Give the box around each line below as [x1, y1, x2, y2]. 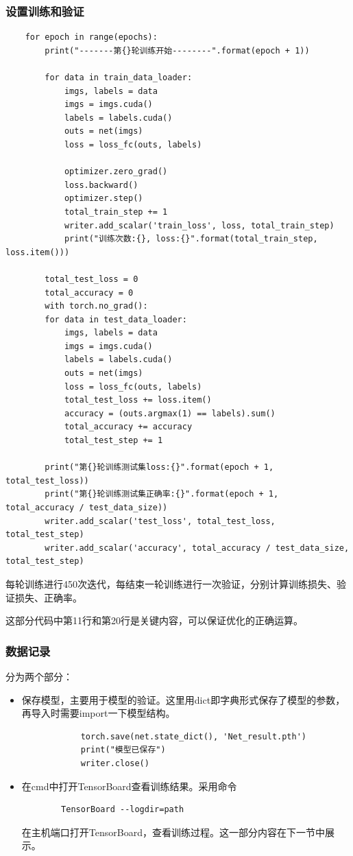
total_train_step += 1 [64, 206, 168, 217]
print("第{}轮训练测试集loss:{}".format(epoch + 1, [45, 462, 274, 473]
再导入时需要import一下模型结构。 [21, 706, 175, 720]
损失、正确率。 [14, 590, 82, 604]
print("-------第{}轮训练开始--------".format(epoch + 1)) [45, 45, 310, 56]
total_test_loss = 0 [45, 274, 138, 284]
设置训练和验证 [5, 2, 84, 19]
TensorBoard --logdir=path [61, 805, 184, 815]
